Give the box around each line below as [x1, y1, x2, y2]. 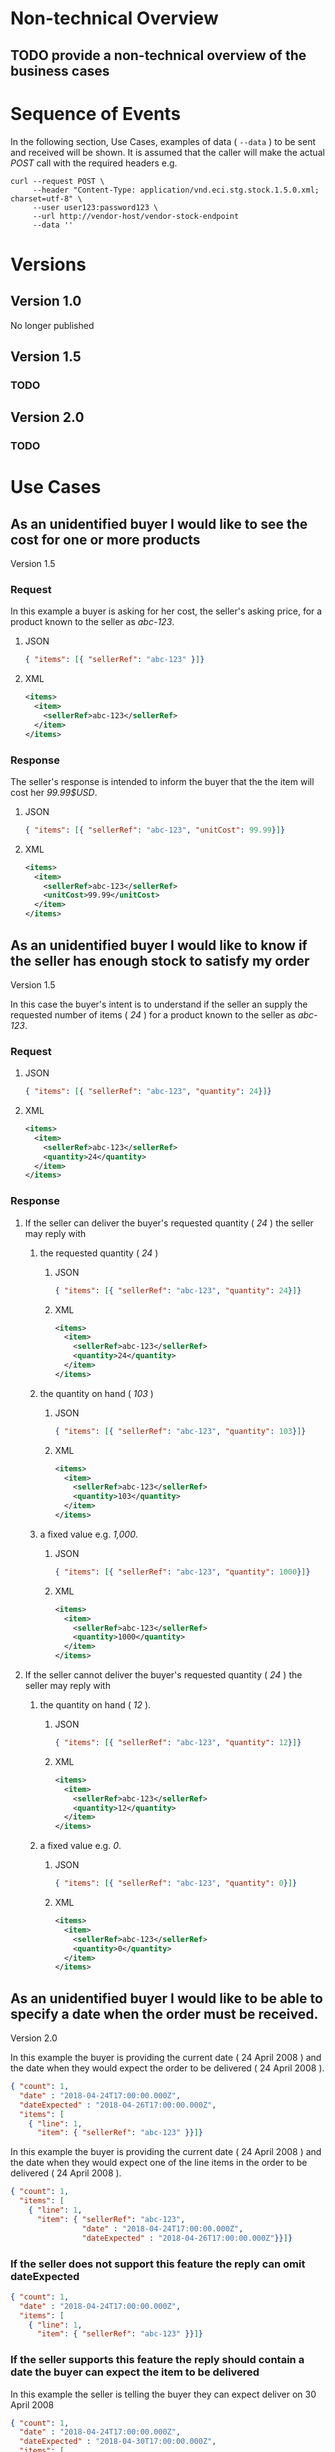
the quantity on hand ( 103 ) [39, 1387, 154, 1399]
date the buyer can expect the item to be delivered [10, 2365, 260, 2379]
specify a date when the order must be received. [10, 2005, 319, 2022]
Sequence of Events [10, 102, 182, 125]
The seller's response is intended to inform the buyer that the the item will [10, 775, 315, 787]
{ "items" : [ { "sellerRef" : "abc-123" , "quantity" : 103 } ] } [54, 1426, 307, 1436]
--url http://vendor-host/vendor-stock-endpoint [32, 211, 240, 221]
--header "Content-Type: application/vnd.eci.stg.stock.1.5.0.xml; [32, 185, 320, 195]
